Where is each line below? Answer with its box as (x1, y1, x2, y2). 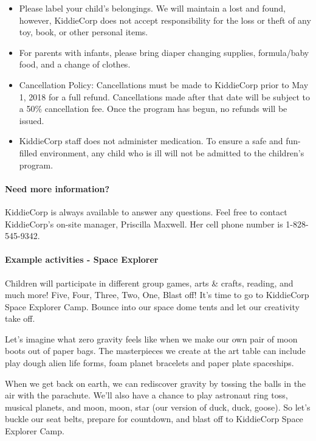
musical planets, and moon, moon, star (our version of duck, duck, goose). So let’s (5, 400, 311, 413)
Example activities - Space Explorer (5, 253, 159, 266)
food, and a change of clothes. (19, 58, 131, 71)
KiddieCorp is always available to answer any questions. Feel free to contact (5, 205, 287, 218)
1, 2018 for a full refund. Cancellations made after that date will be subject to (19, 90, 311, 103)
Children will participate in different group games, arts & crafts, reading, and (5, 276, 294, 289)
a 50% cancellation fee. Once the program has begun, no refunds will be (19, 102, 287, 115)
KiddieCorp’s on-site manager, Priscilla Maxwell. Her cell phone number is (5, 217, 283, 230)
